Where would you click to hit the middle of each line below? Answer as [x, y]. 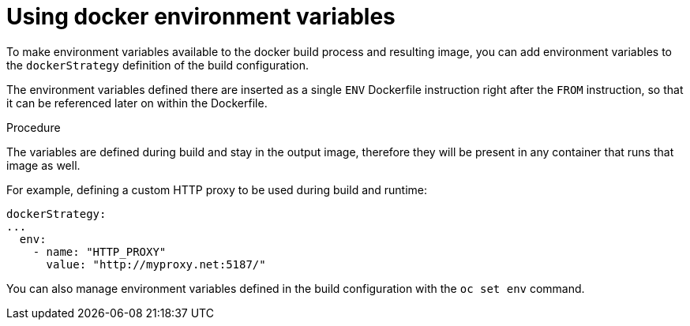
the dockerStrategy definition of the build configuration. [157, 65]
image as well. [43, 165]
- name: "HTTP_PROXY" [99, 251]
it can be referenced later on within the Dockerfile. [137, 103]
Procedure [34, 127]
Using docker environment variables [201, 17]
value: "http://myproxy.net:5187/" [156, 264]
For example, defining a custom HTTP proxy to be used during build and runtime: [217, 189]
